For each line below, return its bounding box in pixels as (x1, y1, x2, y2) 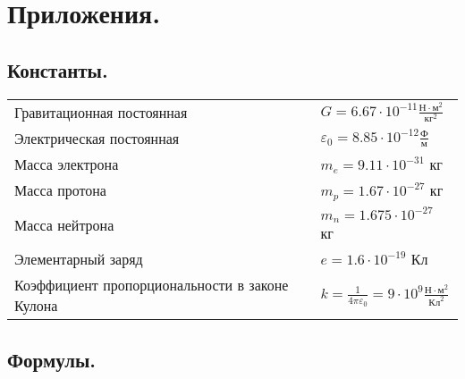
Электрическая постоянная (14, 127, 180, 148)
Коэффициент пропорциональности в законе (14, 274, 289, 296)
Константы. (7, 55, 108, 83)
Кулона (14, 295, 58, 316)
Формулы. (7, 345, 97, 373)
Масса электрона (14, 153, 119, 174)
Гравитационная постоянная (14, 101, 188, 122)
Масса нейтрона (14, 214, 114, 235)
